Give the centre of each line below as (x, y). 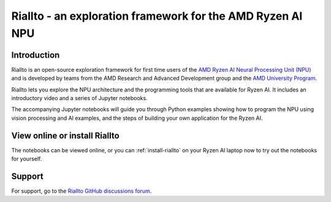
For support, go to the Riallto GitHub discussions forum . (82, 191)
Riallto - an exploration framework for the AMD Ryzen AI (157, 16)
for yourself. (27, 159)
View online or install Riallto (65, 135)
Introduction (36, 55)
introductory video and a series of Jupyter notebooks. (79, 98)
